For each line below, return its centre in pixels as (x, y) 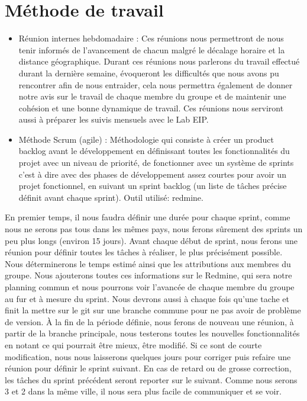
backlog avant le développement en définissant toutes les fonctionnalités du (154, 151)
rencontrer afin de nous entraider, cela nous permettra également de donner (156, 84)
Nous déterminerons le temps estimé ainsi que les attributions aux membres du (148, 263)
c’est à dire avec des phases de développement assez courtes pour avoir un (152, 174)
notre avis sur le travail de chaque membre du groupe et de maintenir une (152, 96)
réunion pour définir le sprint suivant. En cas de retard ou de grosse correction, (148, 368)
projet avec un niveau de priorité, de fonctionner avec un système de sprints (156, 163)
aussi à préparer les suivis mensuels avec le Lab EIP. (114, 119)
